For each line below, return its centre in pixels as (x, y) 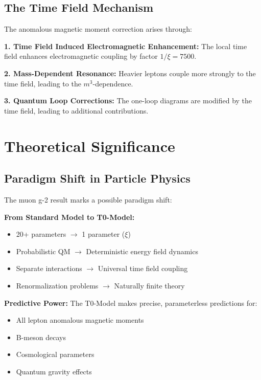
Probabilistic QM (43, 251)
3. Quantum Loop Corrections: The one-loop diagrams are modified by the (128, 100)
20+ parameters (41, 234)
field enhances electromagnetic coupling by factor (81, 56)
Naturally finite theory (149, 285)
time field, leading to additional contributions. (76, 110)
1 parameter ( (103, 234)
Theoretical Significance (90, 146)
